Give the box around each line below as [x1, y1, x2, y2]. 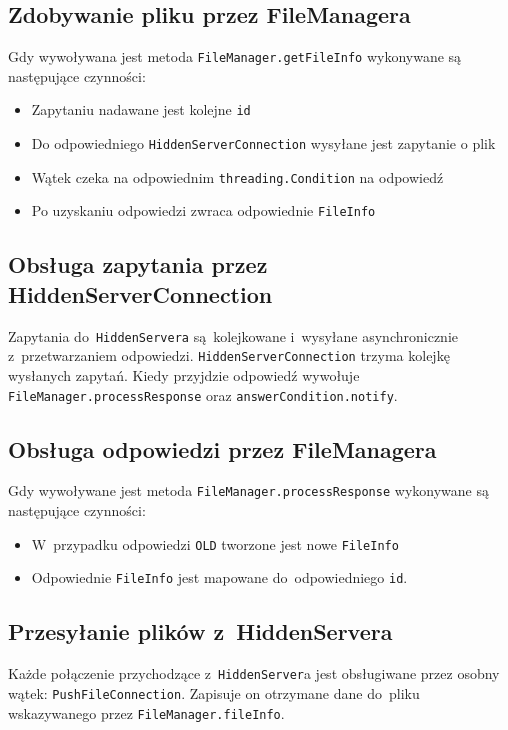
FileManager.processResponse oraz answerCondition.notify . [8, 384, 398, 405]
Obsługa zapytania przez [8, 249, 268, 280]
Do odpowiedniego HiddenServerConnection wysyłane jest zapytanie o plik [31, 133, 496, 154]
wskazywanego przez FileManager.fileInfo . [8, 702, 285, 723]
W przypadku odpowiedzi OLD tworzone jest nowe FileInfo [31, 533, 399, 554]
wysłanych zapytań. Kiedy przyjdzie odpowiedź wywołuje [8, 364, 360, 385]
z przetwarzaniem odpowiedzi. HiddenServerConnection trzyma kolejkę [8, 345, 450, 366]
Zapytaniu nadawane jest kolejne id [31, 99, 251, 120]
